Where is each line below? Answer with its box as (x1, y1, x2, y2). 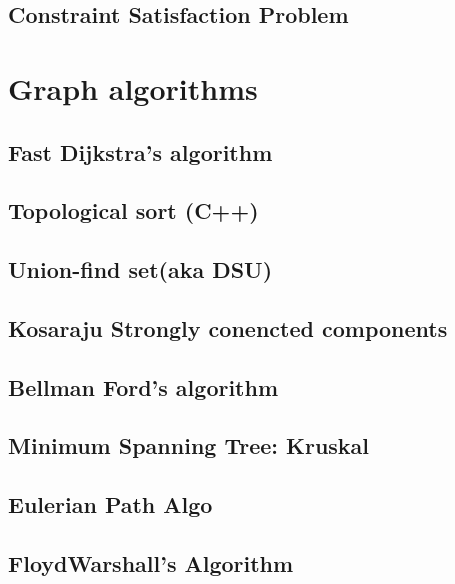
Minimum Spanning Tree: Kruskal (8, 430, 370, 461)
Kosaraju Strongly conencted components (8, 312, 448, 343)
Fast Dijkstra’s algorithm (8, 136, 273, 167)
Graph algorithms (8, 67, 258, 108)
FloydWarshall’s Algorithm (8, 548, 294, 579)
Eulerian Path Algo (8, 489, 213, 520)
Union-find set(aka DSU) (8, 254, 273, 285)
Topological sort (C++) (8, 195, 259, 226)
